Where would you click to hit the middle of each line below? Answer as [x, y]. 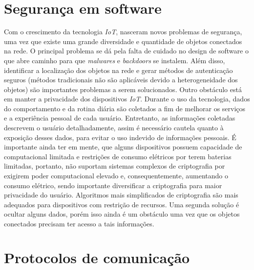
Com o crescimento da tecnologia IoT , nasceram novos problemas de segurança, [123, 32]
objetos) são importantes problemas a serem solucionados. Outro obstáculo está [123, 89]
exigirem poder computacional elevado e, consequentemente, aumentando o [116, 176]
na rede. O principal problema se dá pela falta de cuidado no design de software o [126, 51]
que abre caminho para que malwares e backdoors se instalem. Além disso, [115, 60]
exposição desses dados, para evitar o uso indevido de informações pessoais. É [120, 137]
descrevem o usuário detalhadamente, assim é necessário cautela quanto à [114, 128]
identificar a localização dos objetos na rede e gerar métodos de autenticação [118, 70]
